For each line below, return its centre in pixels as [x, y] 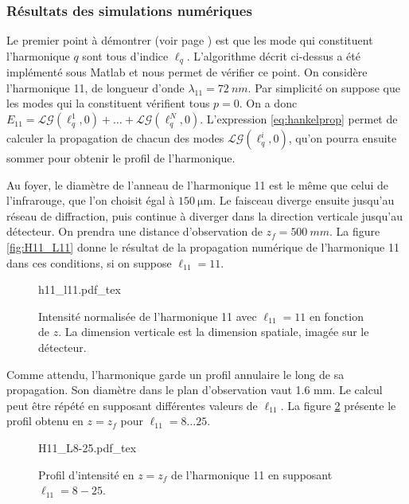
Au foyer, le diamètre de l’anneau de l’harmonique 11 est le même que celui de [198, 184]
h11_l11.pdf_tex [80, 289]
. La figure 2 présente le [338, 405]
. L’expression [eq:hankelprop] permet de [299, 119]
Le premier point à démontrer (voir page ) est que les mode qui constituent [190, 40]
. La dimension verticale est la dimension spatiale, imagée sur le [214, 332]
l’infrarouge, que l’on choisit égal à [91, 200]
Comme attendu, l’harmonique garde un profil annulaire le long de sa [175, 374]
